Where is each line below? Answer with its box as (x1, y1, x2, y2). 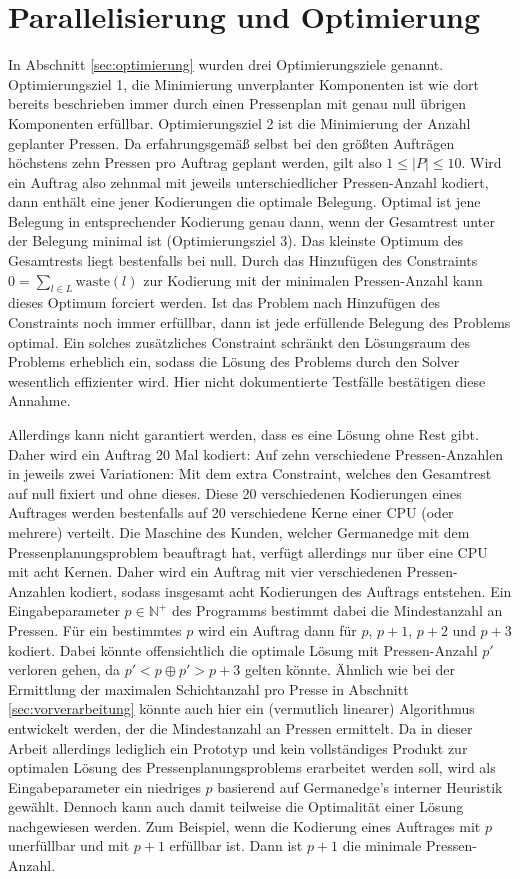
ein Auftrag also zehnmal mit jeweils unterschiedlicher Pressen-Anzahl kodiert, (8, 171, 489, 192)
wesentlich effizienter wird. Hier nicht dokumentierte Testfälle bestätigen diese (8, 370, 486, 391)
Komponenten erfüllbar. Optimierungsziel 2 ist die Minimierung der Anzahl (8, 112, 471, 133)
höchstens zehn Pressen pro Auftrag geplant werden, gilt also (8, 152, 382, 173)
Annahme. (8, 390, 71, 411)
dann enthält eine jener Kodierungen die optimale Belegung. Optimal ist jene (8, 191, 481, 212)
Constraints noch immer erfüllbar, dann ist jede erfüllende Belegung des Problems (8, 312, 511, 333)
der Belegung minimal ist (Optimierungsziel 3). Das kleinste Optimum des (8, 230, 464, 251)
